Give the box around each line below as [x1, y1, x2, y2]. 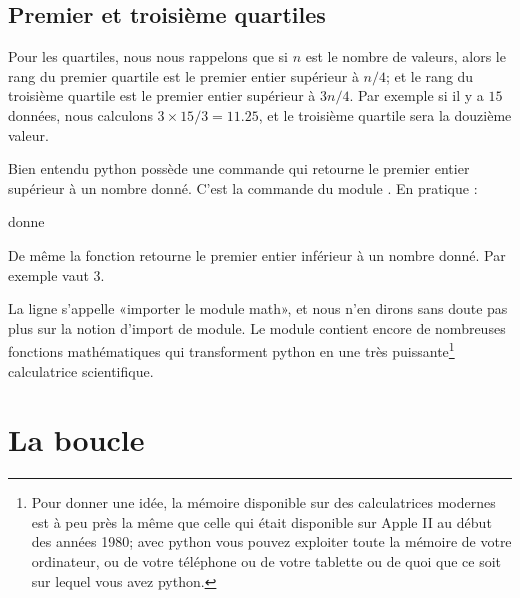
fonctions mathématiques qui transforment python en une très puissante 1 [8, 338, 455, 361]
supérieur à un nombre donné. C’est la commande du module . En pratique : [8, 177, 478, 198]
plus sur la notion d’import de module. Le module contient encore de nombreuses [8, 317, 506, 338]
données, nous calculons [8, 104, 153, 125]
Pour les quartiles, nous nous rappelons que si [8, 46, 289, 67]
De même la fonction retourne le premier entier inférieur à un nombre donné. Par [8, 244, 506, 265]
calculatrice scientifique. [8, 360, 154, 381]
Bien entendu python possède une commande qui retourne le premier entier [8, 158, 470, 179]
